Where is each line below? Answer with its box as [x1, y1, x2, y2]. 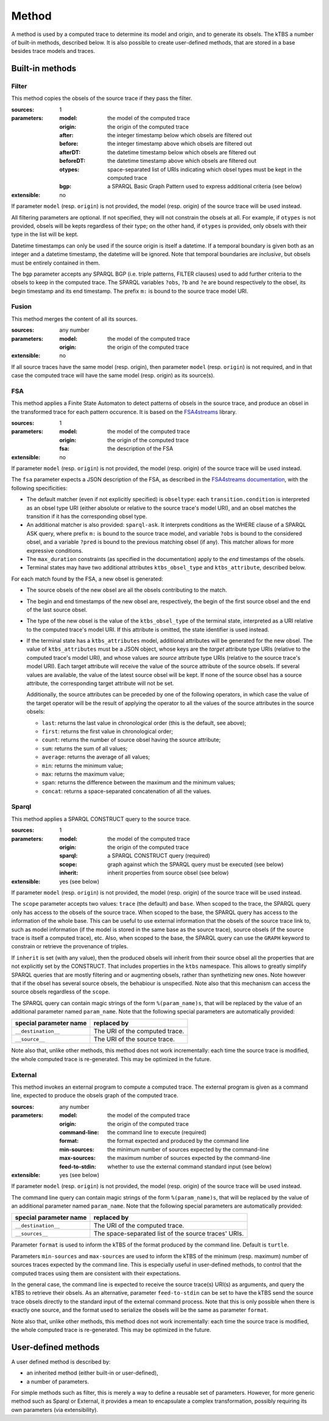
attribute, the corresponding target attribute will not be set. [26, 680, 174, 687]
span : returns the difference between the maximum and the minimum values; [41, 779, 236, 786]
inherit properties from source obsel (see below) [107, 869, 229, 876]
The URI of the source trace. [93, 1035, 175, 1043]
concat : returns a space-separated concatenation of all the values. [41, 787, 211, 795]
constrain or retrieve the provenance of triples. [11, 943, 129, 950]
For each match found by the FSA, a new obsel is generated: [11, 575, 164, 582]
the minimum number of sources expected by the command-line [107, 1145, 269, 1153]
